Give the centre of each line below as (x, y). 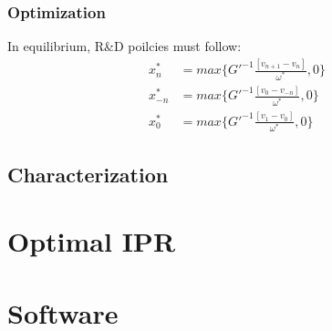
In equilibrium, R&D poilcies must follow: (124, 46)
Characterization (88, 174)
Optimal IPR (92, 241)
